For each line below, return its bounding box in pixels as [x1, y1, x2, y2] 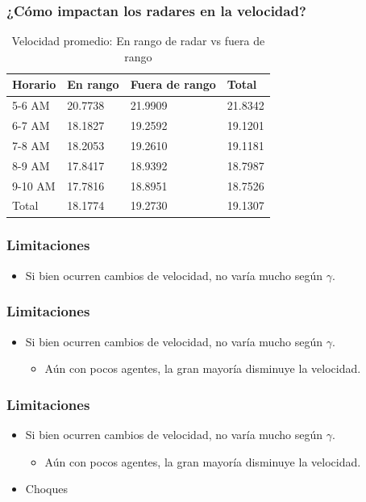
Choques [25, 480, 68, 497]
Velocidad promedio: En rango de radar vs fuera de [11, 32, 265, 49]
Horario [12, 76, 56, 93]
